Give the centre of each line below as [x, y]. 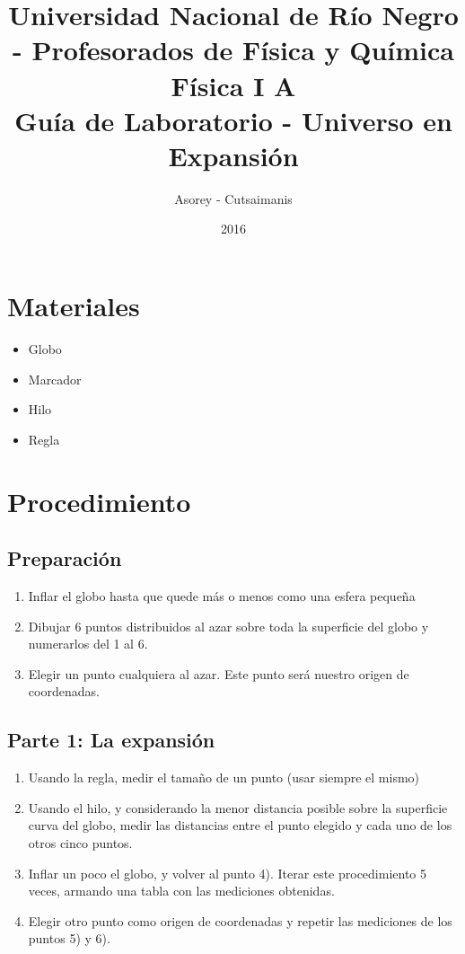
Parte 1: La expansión [111, 740]
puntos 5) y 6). [69, 938]
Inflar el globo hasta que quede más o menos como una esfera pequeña [222, 595]
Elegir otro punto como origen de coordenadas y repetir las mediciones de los [240, 920]
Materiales [74, 306]
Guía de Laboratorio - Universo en [233, 120]
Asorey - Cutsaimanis [233, 198]
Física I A [233, 85]
